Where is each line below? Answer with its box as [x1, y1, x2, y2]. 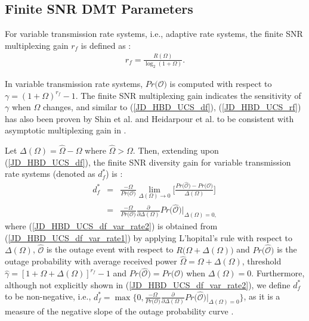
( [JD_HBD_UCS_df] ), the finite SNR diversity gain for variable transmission [5, 155, 291, 168]
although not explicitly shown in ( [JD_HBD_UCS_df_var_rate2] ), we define [5, 278, 291, 291]
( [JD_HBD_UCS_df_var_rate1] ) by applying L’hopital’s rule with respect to [5, 231, 293, 244]
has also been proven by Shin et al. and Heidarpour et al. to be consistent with [5, 112, 294, 124]
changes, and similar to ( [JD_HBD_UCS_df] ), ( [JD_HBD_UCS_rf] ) [42, 101, 301, 113]
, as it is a [243, 290, 280, 303]
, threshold [242, 255, 282, 267]
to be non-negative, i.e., [5, 290, 91, 303]
